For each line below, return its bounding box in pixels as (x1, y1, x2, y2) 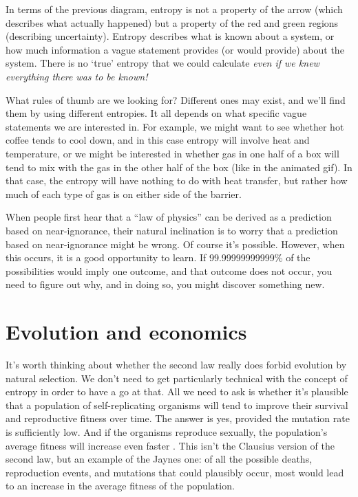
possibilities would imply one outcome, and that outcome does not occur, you (6, 263, 333, 278)
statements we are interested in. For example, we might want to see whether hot (6, 119, 344, 133)
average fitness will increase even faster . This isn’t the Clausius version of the (6, 438, 335, 452)
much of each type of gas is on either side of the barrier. (6, 186, 242, 201)
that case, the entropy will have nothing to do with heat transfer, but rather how (6, 173, 348, 188)
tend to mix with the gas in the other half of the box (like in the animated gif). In (6, 159, 352, 174)
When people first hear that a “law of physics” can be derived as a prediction (6, 210, 332, 224)
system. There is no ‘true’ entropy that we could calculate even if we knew (6, 56, 319, 70)
